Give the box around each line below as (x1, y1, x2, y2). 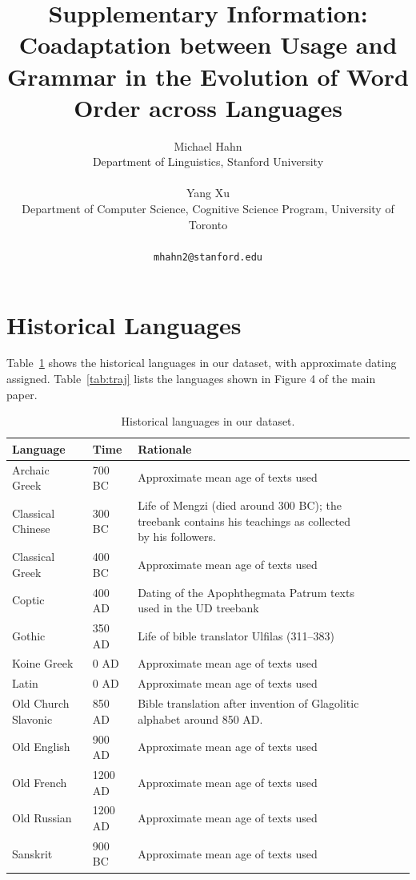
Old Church (12, 695, 70, 712)
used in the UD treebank (138, 599, 259, 616)
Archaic (12, 461, 50, 478)
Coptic (12, 591, 45, 608)
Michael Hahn (174, 137, 242, 154)
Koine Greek (12, 655, 74, 672)
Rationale (138, 440, 192, 457)
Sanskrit (12, 845, 53, 862)
